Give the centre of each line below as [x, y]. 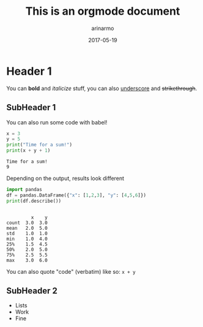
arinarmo [103, 28]
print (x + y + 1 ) [28, 151]
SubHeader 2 [32, 291]
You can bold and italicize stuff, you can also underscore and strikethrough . [102, 88]
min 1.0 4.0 [27, 239]
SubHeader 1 [31, 107]
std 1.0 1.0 [27, 233]
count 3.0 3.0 [27, 223]
